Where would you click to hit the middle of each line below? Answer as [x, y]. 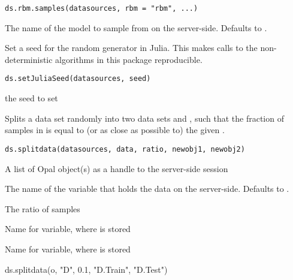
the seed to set [31, 98]
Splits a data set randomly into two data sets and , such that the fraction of [144, 118]
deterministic [29, 59]
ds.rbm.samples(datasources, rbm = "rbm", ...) [102, 8]
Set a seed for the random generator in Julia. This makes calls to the [131, 48]
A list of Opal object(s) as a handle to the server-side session [117, 168]
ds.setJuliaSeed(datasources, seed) [78, 79]
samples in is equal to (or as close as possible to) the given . [115, 130]
